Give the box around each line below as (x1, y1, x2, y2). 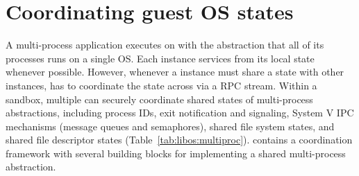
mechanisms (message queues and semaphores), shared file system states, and (6, 118, 335, 133)
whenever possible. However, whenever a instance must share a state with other (6, 64, 344, 79)
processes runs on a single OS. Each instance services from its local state (6, 51, 315, 65)
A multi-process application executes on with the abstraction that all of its (6, 37, 324, 52)
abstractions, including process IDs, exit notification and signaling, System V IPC (6, 105, 354, 120)
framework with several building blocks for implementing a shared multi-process (6, 146, 346, 160)
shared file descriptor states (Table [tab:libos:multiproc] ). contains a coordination (6, 132, 353, 147)
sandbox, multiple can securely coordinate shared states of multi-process (6, 91, 313, 106)
